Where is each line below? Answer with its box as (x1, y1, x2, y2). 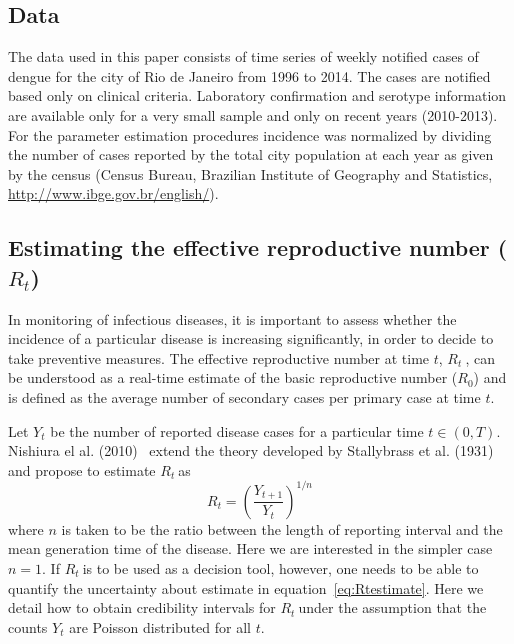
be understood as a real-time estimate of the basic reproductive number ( (8, 367, 458, 388)
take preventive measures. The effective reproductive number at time (8, 347, 430, 368)
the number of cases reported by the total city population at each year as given (8, 144, 494, 165)
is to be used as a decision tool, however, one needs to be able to (82, 557, 479, 578)
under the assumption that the (298, 597, 487, 618)
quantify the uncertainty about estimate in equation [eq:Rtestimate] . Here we (8, 577, 484, 598)
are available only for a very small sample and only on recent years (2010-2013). (8, 104, 498, 125)
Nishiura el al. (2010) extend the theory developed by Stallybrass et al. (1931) (8, 440, 494, 461)
